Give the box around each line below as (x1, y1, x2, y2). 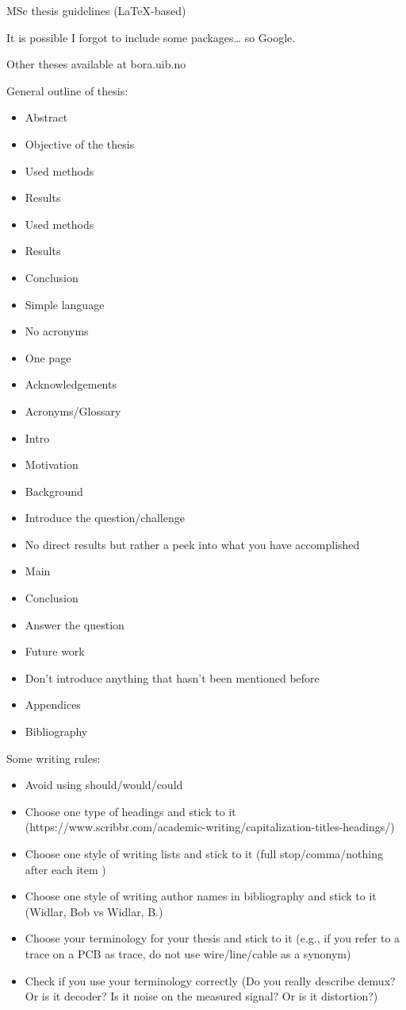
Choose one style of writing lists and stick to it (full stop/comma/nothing (25, 846, 384, 861)
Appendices (25, 696, 81, 713)
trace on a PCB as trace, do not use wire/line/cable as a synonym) (25, 945, 351, 962)
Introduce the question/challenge (25, 509, 185, 526)
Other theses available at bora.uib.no (6, 56, 186, 72)
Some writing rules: (6, 749, 101, 766)
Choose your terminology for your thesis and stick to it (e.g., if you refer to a (25, 930, 400, 946)
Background (25, 482, 83, 499)
